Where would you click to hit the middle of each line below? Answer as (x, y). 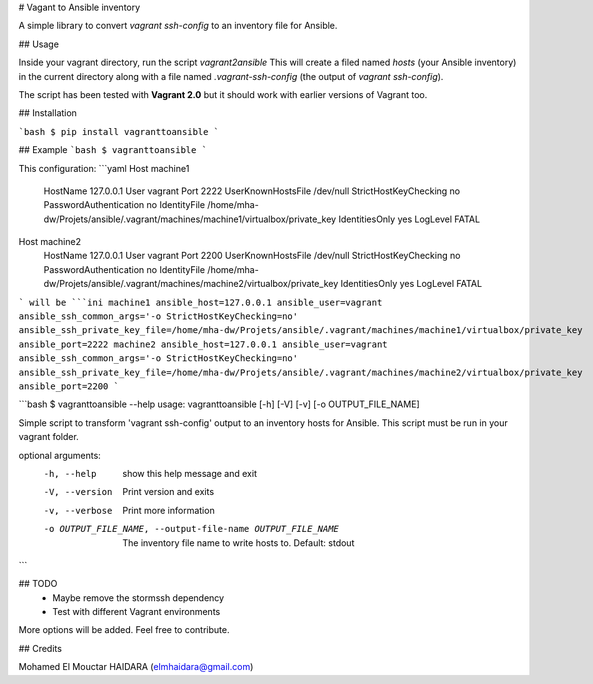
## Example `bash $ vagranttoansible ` (113, 150)
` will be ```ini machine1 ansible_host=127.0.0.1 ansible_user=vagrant (200, 302)
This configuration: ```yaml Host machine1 (104, 168)
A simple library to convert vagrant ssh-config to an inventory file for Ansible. (178, 26)
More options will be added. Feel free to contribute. (124, 630)
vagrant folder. (48, 437)
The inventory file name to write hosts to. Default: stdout (238, 542)
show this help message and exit (189, 473)
